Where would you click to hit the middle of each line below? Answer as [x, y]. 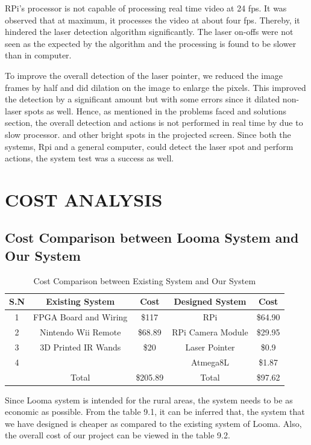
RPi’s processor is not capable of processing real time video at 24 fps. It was [146, 8]
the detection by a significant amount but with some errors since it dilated [143, 99]
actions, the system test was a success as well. [90, 158]
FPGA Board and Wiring [80, 317]
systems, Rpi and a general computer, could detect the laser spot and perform [149, 146]
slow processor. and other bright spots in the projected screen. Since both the [148, 134]
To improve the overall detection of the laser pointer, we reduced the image [144, 75]
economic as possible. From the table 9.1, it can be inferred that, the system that [155, 412]
